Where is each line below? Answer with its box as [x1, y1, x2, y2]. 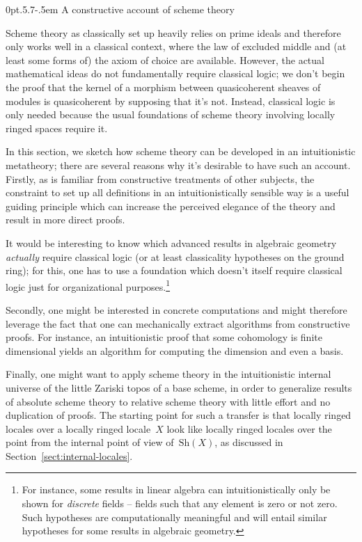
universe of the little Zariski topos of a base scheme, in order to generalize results [6, 380, 352, 394]
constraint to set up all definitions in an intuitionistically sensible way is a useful [6, 185, 349, 200]
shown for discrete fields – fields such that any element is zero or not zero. [22, 496, 338, 511]
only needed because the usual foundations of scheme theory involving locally [6, 107, 336, 122]
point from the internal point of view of [6, 435, 174, 449]
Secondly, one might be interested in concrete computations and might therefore [6, 302, 347, 317]
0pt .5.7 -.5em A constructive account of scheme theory [6, 2, 235, 16]
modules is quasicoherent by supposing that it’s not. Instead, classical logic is [6, 93, 336, 108]
